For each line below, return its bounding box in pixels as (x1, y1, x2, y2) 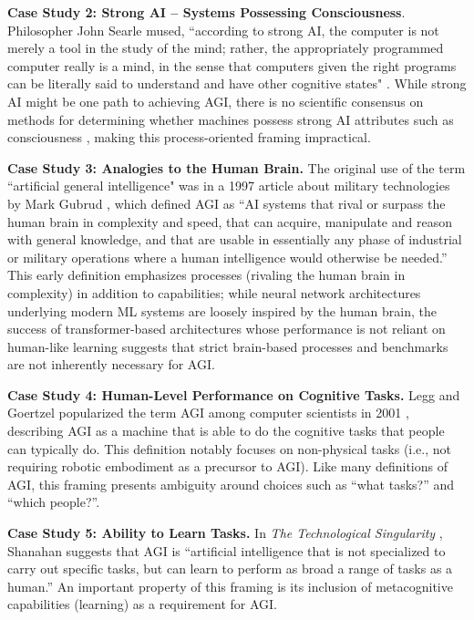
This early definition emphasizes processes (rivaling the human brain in (7, 265, 406, 284)
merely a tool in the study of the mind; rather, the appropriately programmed (7, 38, 444, 57)
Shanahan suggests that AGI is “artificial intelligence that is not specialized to (7, 541, 446, 560)
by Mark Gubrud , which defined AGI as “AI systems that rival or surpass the (7, 193, 446, 212)
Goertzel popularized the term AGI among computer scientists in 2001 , (7, 403, 409, 422)
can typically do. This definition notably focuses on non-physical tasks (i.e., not (7, 439, 452, 458)
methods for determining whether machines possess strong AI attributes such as (7, 109, 454, 129)
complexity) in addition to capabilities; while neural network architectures (7, 283, 421, 302)
